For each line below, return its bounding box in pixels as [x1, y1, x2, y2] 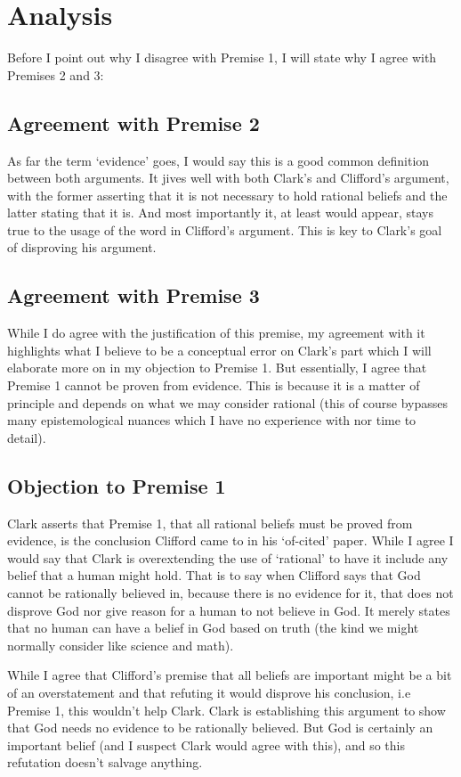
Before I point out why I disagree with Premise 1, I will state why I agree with [7, 48, 437, 67]
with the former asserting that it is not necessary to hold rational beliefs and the [7, 185, 448, 204]
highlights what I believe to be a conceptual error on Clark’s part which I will [7, 340, 432, 359]
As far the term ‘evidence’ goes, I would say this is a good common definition [7, 151, 430, 169]
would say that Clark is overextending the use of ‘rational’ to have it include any [7, 548, 449, 567]
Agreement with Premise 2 [7, 109, 260, 136]
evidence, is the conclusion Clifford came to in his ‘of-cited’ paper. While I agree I [7, 531, 454, 550]
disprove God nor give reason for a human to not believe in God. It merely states [7, 601, 450, 619]
